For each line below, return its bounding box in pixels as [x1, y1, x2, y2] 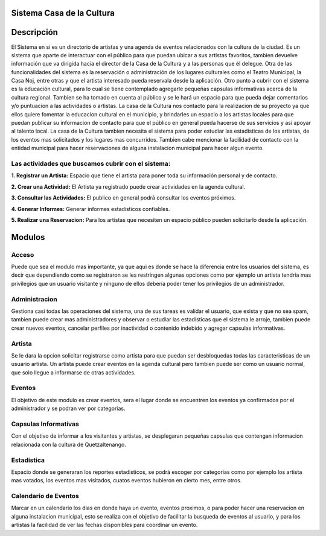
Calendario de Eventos [11, 492, 80, 500]
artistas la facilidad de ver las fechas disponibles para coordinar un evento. [11, 522, 198, 529]
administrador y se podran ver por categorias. [11, 405, 126, 412]
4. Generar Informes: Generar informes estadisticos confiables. [11, 205, 170, 212]
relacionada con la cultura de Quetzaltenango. [11, 441, 126, 448]
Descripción [11, 27, 59, 37]
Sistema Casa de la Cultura [11, 8, 115, 18]
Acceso [11, 250, 34, 259]
